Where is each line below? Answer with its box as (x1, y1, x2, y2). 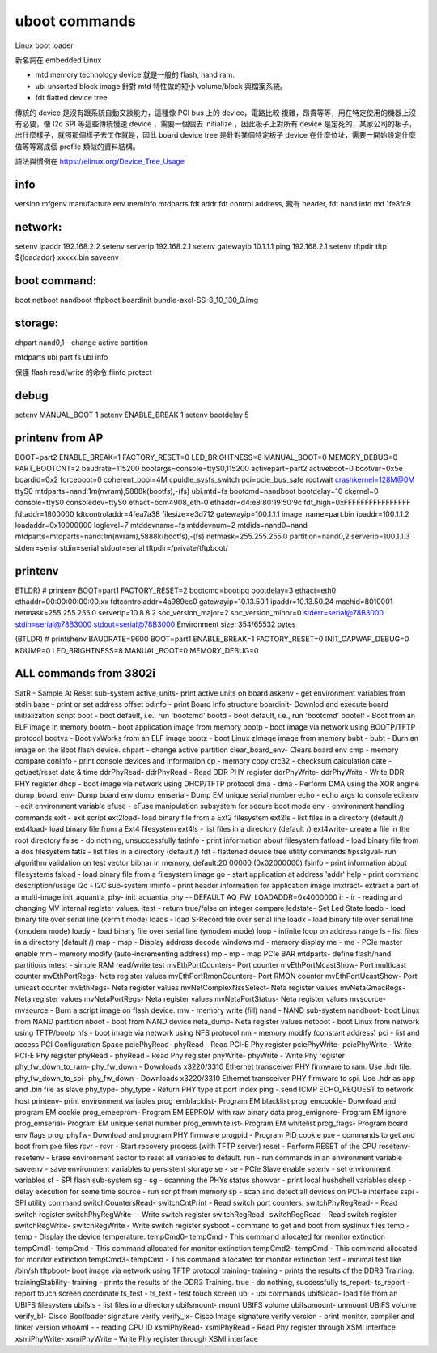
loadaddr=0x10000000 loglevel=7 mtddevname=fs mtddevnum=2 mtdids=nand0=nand (15, 521, 308, 530)
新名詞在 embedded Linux (15, 55, 102, 65)
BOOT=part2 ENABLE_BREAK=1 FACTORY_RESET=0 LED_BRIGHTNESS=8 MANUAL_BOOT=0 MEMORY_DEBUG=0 (15, 452, 398, 462)
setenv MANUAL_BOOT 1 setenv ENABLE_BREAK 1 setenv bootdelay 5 (15, 410, 250, 419)
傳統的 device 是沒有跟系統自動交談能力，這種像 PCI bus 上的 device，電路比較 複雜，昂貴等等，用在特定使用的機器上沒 (15, 108, 417, 117)
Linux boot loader (15, 40, 74, 50)
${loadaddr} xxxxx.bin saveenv (15, 253, 119, 262)
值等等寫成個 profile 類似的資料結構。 (15, 142, 141, 151)
